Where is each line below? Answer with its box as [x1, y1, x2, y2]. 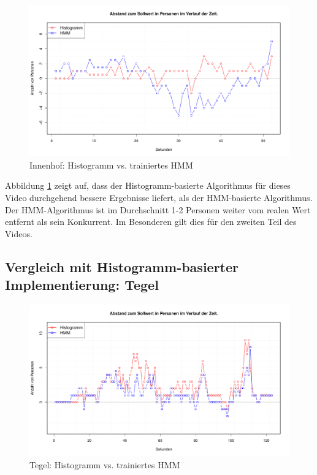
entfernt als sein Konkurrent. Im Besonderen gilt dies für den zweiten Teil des [5, 215, 297, 228]
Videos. [5, 227, 32, 240]
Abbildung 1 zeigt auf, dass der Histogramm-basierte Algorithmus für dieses [5, 179, 291, 192]
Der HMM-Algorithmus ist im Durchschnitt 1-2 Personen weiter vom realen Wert [5, 203, 311, 216]
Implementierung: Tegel [5, 275, 159, 294]
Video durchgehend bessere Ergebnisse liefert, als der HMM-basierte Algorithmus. [5, 191, 313, 203]
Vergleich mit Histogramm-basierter [5, 257, 239, 276]
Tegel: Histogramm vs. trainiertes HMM [29, 458, 180, 471]
